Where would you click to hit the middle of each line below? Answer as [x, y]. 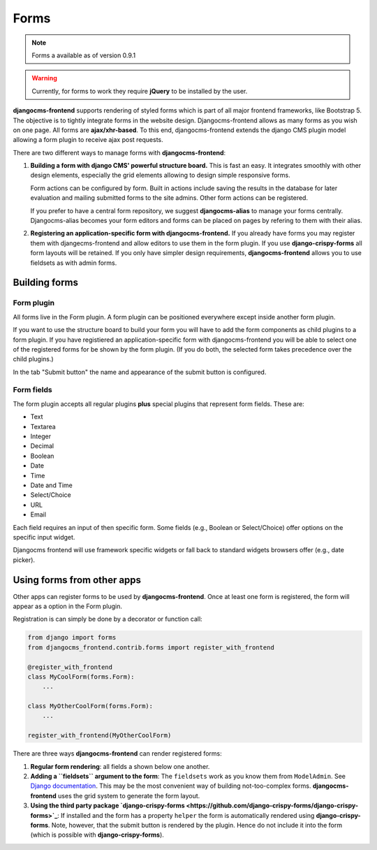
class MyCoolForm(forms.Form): [81, 677]
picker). [24, 560]
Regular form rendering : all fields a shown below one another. [120, 766]
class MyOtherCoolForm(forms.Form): [90, 706]
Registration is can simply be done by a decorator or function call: [108, 619]
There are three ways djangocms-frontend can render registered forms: [118, 754]
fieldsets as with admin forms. [74, 263]
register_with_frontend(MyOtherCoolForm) [99, 735]
